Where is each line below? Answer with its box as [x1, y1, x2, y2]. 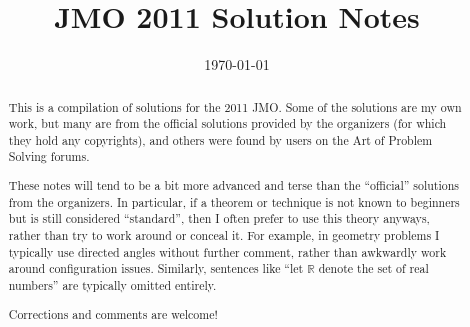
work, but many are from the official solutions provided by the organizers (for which [8, 115, 447, 132]
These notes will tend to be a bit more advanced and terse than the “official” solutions [8, 177, 460, 194]
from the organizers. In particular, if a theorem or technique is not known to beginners [8, 193, 460, 210]
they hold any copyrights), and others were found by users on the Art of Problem [8, 131, 433, 148]
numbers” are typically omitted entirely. [8, 276, 217, 293]
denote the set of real [318, 260, 429, 277]
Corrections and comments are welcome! [8, 305, 218, 322]
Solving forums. [8, 148, 90, 165]
